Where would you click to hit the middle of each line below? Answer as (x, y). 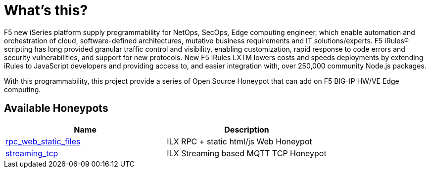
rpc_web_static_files (43, 141)
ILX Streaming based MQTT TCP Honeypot (247, 153)
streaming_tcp (32, 153)
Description (247, 129)
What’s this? (46, 10)
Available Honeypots (56, 108)
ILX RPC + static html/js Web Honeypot (239, 141)
